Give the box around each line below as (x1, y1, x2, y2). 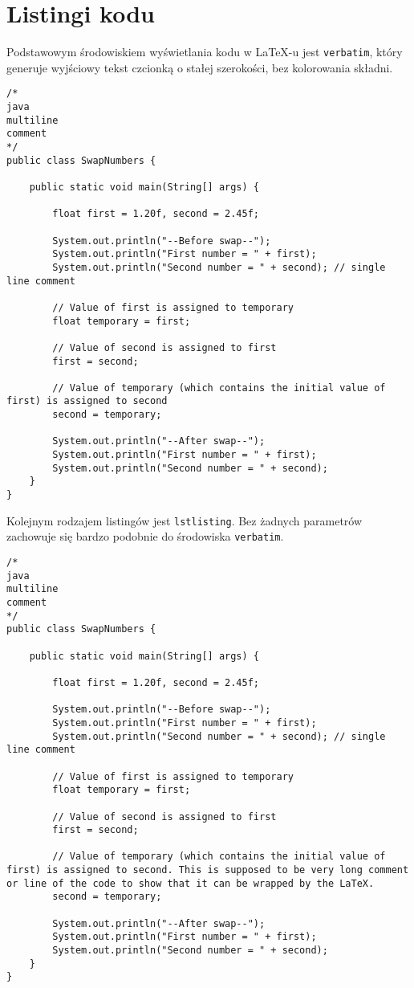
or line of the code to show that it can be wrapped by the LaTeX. (6, 877, 375, 889)
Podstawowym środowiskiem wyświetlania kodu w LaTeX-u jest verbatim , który (6, 43, 403, 60)
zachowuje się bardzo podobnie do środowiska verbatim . (6, 528, 284, 545)
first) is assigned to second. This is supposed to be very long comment (6, 864, 409, 876)
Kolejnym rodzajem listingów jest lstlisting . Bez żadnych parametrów (6, 512, 363, 529)
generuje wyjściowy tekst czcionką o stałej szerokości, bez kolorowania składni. (6, 59, 393, 76)
